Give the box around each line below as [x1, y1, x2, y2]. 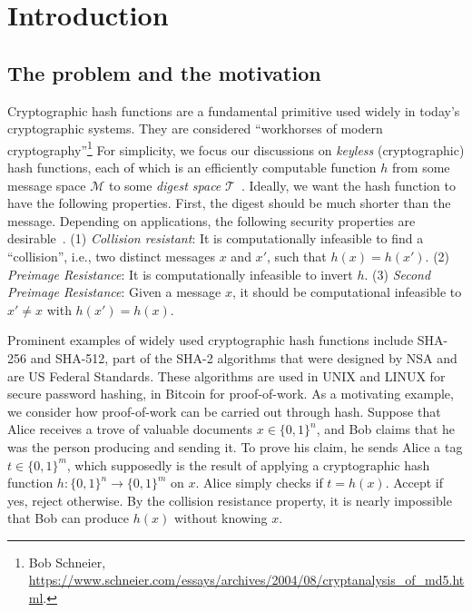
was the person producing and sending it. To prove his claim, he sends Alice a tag [7, 437, 463, 456]
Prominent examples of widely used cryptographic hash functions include [7, 331, 414, 350]
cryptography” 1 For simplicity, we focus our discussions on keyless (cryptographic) [7, 137, 465, 159]
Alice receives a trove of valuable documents [7, 420, 253, 439]
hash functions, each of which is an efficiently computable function [7, 158, 377, 177]
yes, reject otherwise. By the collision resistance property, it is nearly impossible [7, 490, 452, 509]
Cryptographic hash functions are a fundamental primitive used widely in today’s [7, 101, 460, 120]
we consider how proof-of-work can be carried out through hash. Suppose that [7, 401, 441, 420]
